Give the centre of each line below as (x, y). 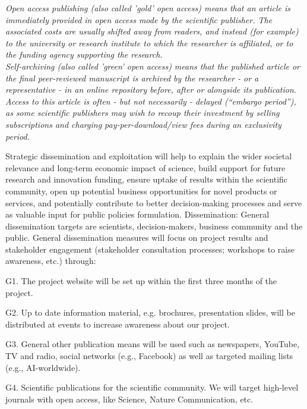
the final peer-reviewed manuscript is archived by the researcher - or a (132, 78)
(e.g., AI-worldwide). (43, 367)
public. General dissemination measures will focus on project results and (137, 237)
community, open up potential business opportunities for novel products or (141, 191)
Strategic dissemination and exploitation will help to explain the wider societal (149, 156)
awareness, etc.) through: (51, 261)
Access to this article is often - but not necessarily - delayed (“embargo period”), (151, 101)
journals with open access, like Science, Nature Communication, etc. (129, 399)
